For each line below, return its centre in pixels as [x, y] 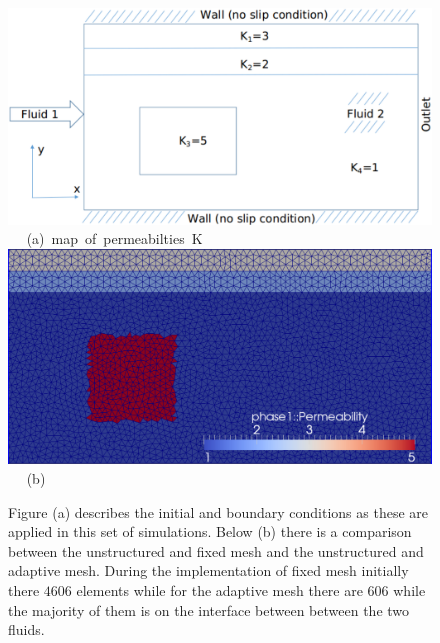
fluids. [26, 629]
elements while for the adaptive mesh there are [219, 590]
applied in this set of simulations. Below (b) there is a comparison [210, 531]
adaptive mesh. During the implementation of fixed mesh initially [208, 570]
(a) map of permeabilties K [114, 238]
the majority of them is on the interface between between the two [209, 609]
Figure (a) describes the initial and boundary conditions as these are [218, 511]
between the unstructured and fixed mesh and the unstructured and [216, 550]
